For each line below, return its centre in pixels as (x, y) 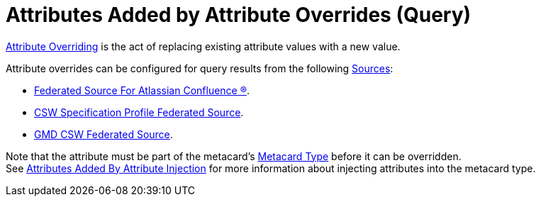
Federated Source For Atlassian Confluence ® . (142, 90)
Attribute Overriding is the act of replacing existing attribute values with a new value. (203, 46)
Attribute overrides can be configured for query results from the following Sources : (200, 68)
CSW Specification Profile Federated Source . (139, 112)
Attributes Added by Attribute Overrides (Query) (239, 15)
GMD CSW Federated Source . (104, 134)
